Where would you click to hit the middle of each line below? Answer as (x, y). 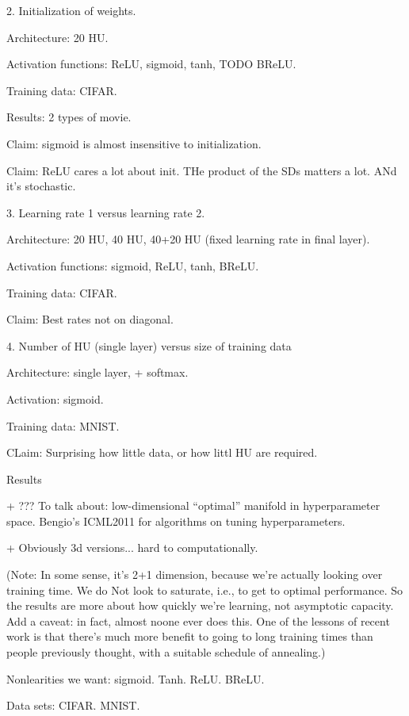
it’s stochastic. (41, 186)
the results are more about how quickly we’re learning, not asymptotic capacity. (200, 605)
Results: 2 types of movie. (69, 117)
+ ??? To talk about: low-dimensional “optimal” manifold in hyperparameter (193, 505)
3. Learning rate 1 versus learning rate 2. (106, 212)
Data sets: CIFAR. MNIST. (73, 705)
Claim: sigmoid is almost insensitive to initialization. (134, 143)
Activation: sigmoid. (55, 398)
